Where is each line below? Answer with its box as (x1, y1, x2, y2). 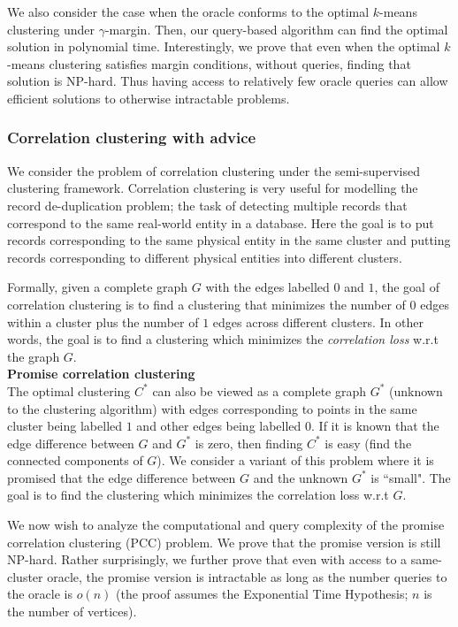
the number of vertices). (7, 602, 137, 621)
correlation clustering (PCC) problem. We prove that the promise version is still (7, 532, 441, 551)
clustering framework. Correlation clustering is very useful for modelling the (7, 179, 418, 197)
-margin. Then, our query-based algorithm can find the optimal (104, 19, 448, 38)
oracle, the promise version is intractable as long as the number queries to (47, 567, 447, 585)
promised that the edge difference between (7, 468, 236, 486)
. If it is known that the (311, 417, 439, 435)
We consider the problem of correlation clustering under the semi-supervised (7, 161, 420, 180)
